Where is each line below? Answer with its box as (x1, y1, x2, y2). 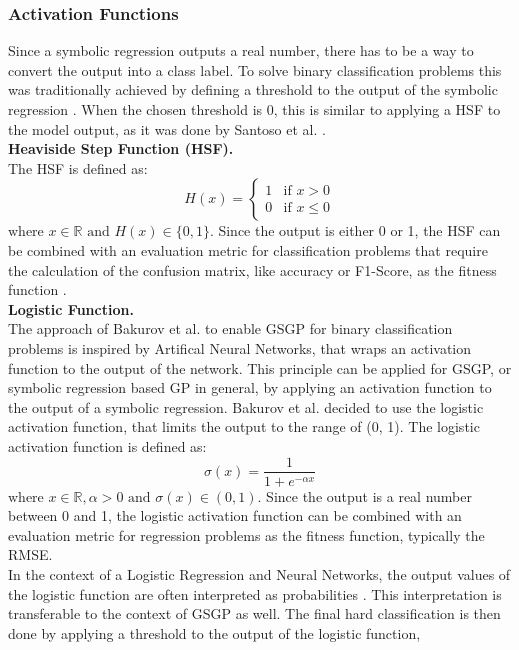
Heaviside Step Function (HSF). (8, 138, 234, 159)
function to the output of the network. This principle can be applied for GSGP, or (8, 357, 512, 378)
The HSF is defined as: (8, 157, 148, 178)
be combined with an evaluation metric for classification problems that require (8, 239, 488, 260)
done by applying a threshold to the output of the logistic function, (8, 622, 421, 643)
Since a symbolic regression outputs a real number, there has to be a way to (8, 40, 474, 61)
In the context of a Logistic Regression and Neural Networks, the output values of (8, 563, 511, 584)
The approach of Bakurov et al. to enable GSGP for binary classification (8, 318, 453, 339)
